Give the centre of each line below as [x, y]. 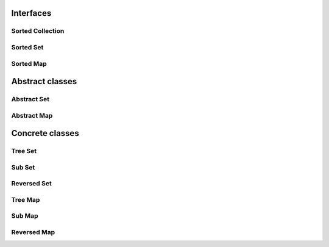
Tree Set [24, 151]
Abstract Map [32, 115]
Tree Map [26, 199]
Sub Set [23, 167]
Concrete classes [45, 133]
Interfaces [31, 13]
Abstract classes [44, 81]
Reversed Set [31, 184]
